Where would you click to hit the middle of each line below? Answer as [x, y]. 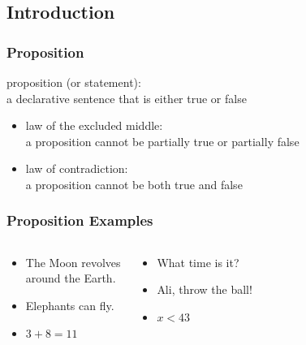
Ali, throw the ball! [205, 289]
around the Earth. [71, 278]
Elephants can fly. [70, 305]
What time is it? [198, 262]
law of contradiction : [77, 168]
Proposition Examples [80, 220]
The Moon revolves [73, 262]
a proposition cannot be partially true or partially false [162, 141]
